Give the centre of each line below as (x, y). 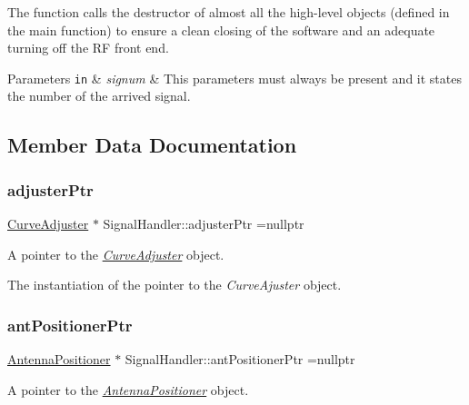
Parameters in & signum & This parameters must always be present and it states (234, 78)
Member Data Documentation (152, 145)
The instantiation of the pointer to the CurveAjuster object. (175, 285)
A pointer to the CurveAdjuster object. (116, 254)
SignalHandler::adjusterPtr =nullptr (204, 224)
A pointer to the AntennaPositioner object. (128, 389)
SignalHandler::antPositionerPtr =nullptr (240, 359)
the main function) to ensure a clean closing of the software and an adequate (221, 30)
